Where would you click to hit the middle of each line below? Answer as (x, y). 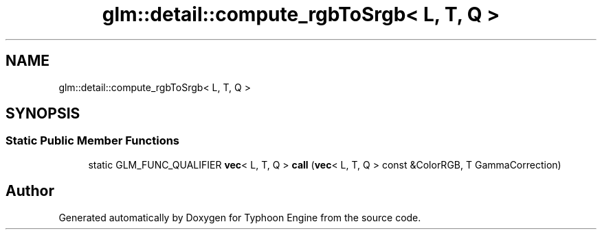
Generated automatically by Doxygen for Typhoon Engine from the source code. (240, 217)
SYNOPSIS (43, 114)
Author (30, 191)
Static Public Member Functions (93, 141)
